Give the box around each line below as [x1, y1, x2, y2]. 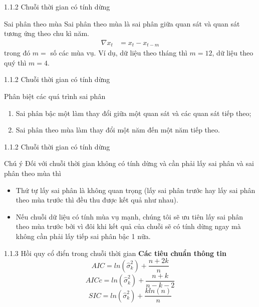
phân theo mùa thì [4, 168, 61, 178]
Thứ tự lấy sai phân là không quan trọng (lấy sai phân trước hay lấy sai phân [16, 184, 255, 195]
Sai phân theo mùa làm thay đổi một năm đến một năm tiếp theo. [16, 124, 220, 135]
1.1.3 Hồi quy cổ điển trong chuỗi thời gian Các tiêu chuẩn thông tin [4, 247, 226, 258]
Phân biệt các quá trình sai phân [4, 91, 106, 101]
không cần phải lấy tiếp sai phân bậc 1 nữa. [16, 230, 151, 241]
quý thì [4, 57, 27, 67]
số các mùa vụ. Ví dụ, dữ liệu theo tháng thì [50, 47, 187, 58]
